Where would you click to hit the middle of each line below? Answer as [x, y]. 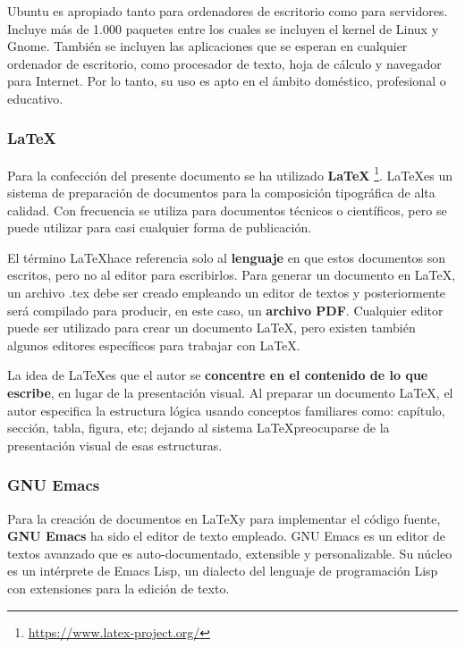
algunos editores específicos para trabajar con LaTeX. [154, 345]
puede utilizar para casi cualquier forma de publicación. [160, 227]
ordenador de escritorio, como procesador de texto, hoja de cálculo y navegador [224, 63]
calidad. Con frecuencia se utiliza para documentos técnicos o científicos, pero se [227, 210]
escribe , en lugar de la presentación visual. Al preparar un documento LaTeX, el [230, 392]
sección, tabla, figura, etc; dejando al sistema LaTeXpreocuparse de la [199, 428]
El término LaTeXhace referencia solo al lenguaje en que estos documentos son [227, 257]
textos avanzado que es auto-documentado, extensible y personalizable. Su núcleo [230, 553]
